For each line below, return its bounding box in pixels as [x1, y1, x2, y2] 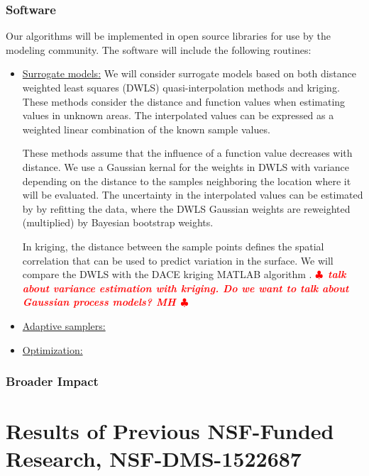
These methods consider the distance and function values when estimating [22, 94, 346, 109]
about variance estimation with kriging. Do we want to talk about [22, 280, 349, 295]
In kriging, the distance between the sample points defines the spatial [22, 238, 324, 253]
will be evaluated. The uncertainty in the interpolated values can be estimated [22, 187, 363, 202]
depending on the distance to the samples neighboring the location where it [22, 173, 351, 188]
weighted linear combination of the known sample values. [22, 121, 270, 136]
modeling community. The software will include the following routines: [6, 42, 312, 57]
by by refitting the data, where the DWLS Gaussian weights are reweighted [22, 201, 351, 216]
